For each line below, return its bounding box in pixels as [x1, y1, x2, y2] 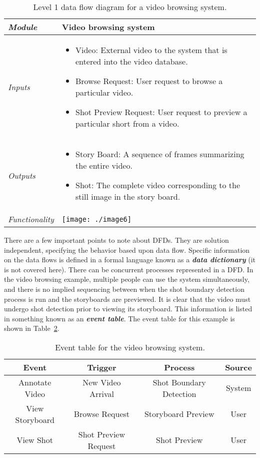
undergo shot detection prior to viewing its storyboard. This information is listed [4, 303, 252, 314]
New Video [82, 376, 121, 388]
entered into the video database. [75, 56, 188, 67]
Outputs [8, 169, 35, 181]
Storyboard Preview [144, 408, 214, 420]
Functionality [8, 213, 54, 225]
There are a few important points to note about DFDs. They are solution [4, 235, 229, 245]
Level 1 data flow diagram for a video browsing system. [33, 1, 227, 13]
